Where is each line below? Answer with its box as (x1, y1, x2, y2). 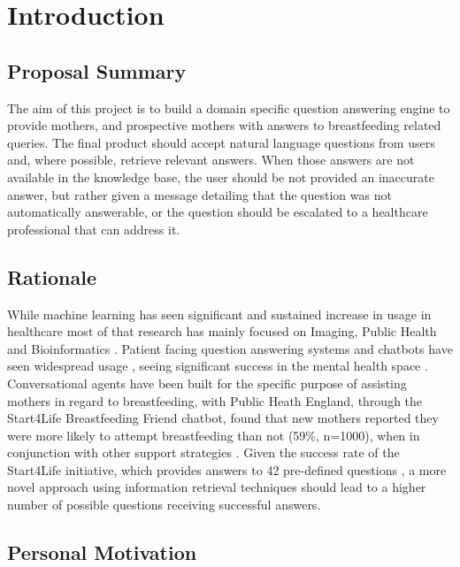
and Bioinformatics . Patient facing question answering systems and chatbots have (7, 339, 453, 357)
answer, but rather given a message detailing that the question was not (7, 185, 392, 203)
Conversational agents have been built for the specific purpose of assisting (7, 373, 407, 392)
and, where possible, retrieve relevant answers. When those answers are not (7, 150, 415, 169)
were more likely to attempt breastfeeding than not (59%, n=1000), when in (7, 425, 420, 444)
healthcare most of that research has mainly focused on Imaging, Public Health (7, 322, 437, 341)
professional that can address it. (7, 219, 180, 238)
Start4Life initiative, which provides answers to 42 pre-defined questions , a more (7, 460, 447, 479)
